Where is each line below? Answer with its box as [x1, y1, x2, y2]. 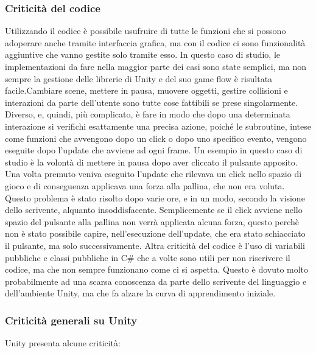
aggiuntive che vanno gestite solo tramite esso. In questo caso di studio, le [5, 48, 281, 61]
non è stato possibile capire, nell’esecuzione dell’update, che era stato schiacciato [5, 227, 306, 240]
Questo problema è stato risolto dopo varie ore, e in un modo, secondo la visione [5, 191, 305, 204]
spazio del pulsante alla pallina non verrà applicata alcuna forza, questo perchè [5, 215, 300, 228]
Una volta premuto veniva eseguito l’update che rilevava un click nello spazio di [5, 167, 302, 180]
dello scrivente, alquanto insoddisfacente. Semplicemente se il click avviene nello [5, 203, 303, 216]
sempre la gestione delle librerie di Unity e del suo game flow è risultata [5, 72, 273, 85]
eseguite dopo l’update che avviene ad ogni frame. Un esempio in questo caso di [5, 144, 303, 156]
